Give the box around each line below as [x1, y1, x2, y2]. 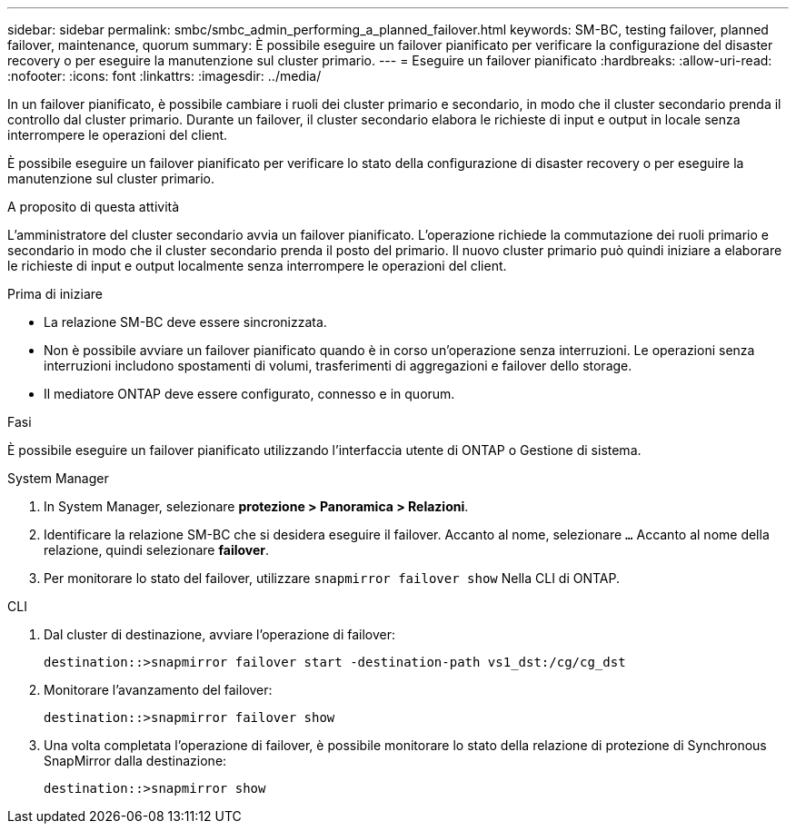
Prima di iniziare [7, 286, 103, 302]
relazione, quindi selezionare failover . [44, 542, 270, 558]
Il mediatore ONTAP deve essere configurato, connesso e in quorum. [44, 386, 455, 401]
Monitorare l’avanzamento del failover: [44, 682, 273, 697]
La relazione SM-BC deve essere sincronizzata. [44, 314, 327, 330]
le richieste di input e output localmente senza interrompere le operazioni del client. [7, 258, 507, 273]
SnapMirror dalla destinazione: [44, 753, 227, 768]
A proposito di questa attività [7, 199, 180, 214]
